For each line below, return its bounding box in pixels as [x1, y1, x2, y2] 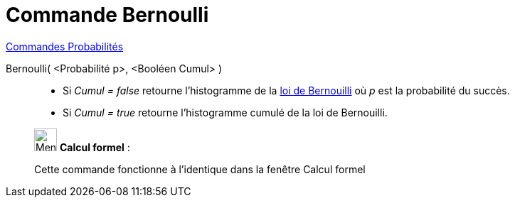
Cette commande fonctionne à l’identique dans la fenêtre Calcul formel [34, 163, 366, 175]
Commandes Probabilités [6, 40, 124, 53]
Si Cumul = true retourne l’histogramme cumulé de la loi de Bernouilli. [63, 106, 388, 119]
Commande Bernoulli [6, 3, 209, 27]
